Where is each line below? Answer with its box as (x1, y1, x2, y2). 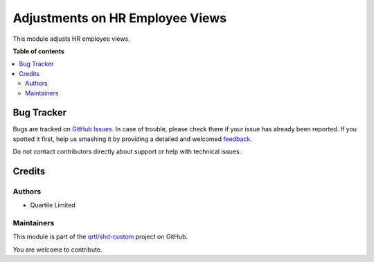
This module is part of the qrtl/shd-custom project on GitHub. (12, 232, 188, 241)
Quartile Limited (30, 201, 75, 209)
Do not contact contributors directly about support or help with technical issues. (12, 147, 242, 156)
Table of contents (12, 47, 65, 55)
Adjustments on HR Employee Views (12, 10, 227, 26)
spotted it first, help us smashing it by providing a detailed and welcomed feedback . (12, 135, 253, 143)
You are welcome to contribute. (12, 245, 103, 254)
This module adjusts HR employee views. (12, 35, 131, 43)
